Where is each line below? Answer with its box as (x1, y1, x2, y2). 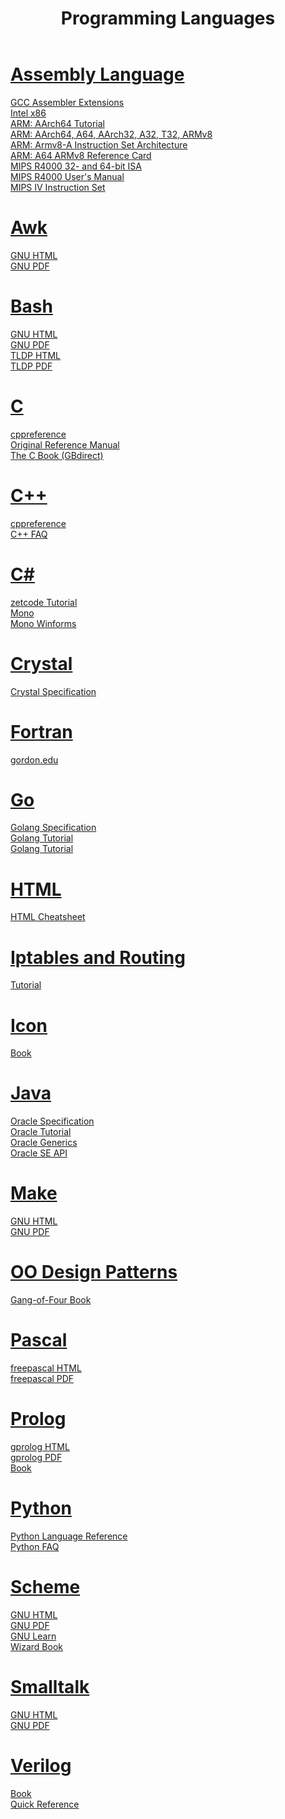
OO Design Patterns (10, 1261, 178, 1284)
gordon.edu (10, 753, 59, 766)
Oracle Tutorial (10, 1126, 72, 1138)
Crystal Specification (10, 685, 97, 697)
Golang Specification (10, 822, 97, 834)
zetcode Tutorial (10, 596, 78, 608)
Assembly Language (10, 63, 185, 86)
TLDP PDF (10, 360, 53, 372)
